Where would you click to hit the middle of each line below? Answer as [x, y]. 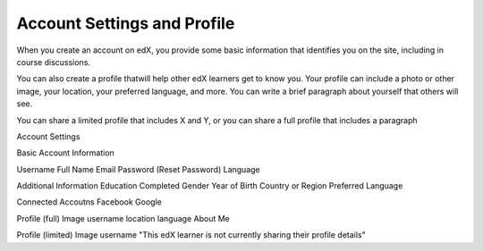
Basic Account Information [66, 153]
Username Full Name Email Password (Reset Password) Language [139, 169]
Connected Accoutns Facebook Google [89, 202]
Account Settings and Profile [126, 23]
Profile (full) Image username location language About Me [123, 218]
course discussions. [54, 62]
